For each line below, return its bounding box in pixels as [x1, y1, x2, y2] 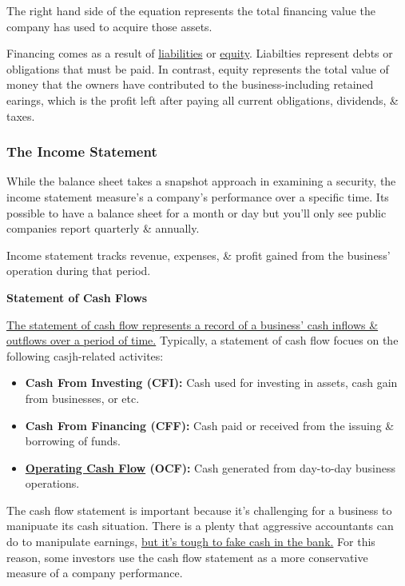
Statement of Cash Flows [6, 289, 148, 305]
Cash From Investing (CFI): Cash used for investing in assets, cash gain [25, 374, 398, 391]
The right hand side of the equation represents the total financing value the [6, 2, 375, 18]
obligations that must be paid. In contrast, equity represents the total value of [6, 60, 389, 77]
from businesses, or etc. [25, 389, 140, 406]
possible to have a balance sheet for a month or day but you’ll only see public [6, 204, 387, 221]
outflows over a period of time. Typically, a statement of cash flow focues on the [6, 332, 399, 349]
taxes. [6, 107, 35, 124]
